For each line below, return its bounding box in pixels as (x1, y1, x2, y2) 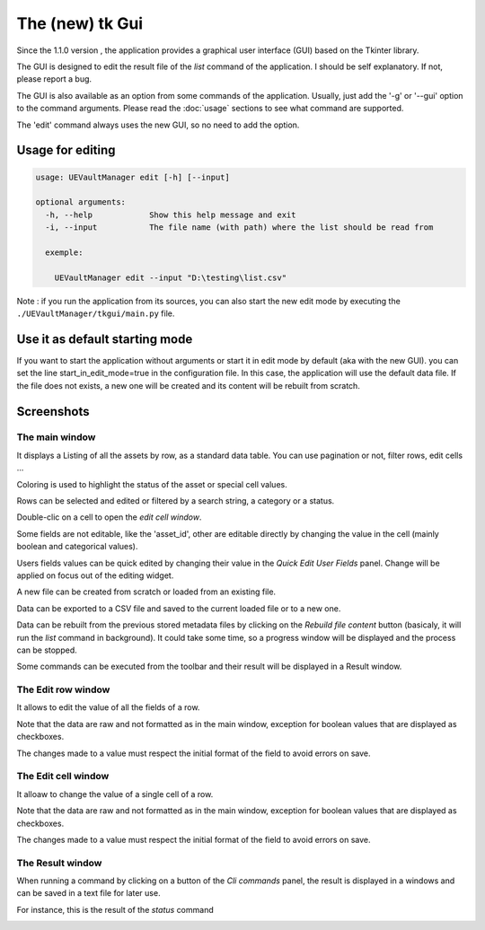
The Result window (16, 856, 102, 869)
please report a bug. (16, 74, 93, 84)
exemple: (45, 247, 84, 258)
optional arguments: (35, 197, 126, 207)
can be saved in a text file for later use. (16, 888, 161, 899)
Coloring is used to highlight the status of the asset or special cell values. (16, 478, 287, 489)
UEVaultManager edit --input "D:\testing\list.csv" (54, 272, 287, 283)
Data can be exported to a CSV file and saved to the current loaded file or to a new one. (16, 602, 341, 614)
